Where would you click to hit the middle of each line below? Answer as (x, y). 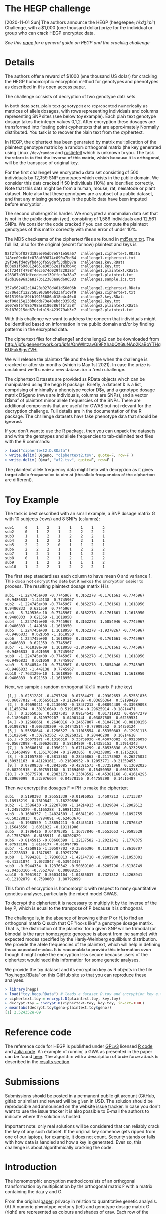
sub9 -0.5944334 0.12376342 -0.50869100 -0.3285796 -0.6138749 (74, 866)
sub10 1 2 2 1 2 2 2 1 (55, 567)
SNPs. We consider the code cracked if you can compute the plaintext (77, 224)
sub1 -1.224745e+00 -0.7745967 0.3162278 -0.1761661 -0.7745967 (75, 596)
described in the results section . (38, 1062)
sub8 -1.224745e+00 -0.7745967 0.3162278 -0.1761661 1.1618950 (75, 656)
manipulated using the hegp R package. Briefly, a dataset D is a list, (74, 384)
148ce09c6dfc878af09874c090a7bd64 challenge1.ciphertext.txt (70, 258)
